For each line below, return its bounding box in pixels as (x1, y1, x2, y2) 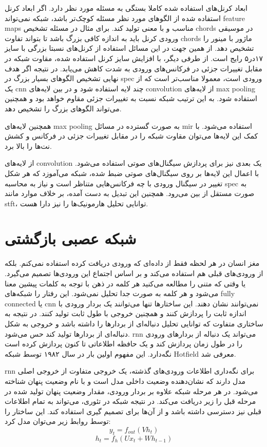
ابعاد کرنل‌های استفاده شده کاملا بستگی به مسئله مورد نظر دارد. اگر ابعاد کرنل (5, 3, 247, 13)
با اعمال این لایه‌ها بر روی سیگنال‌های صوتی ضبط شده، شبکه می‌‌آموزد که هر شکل (5, 167, 259, 178)
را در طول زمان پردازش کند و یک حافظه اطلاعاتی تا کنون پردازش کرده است (5, 338, 242, 349)
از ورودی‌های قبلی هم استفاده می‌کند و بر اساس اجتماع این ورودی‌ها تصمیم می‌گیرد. (5, 268, 263, 278)
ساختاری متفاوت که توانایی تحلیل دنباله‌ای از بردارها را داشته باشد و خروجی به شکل (5, 318, 263, 328)
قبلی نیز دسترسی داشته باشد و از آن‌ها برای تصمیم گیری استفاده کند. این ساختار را (5, 405, 261, 416)
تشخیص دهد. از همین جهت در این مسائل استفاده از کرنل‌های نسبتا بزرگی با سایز (5, 43, 254, 53)
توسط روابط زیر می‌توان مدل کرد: (5, 416, 111, 426)
